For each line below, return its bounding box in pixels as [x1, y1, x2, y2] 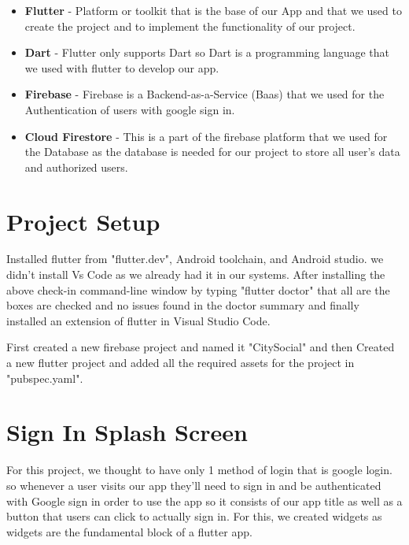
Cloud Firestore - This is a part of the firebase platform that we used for [24, 128, 388, 144]
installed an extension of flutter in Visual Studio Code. [6, 312, 271, 328]
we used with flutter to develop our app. [24, 59, 219, 76]
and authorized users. [24, 158, 128, 175]
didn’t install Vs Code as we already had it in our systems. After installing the [6, 266, 385, 283]
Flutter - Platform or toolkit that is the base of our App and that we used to [24, 2, 402, 18]
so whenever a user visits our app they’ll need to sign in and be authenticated [6, 476, 381, 493]
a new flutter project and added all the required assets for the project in [6, 354, 355, 371]
